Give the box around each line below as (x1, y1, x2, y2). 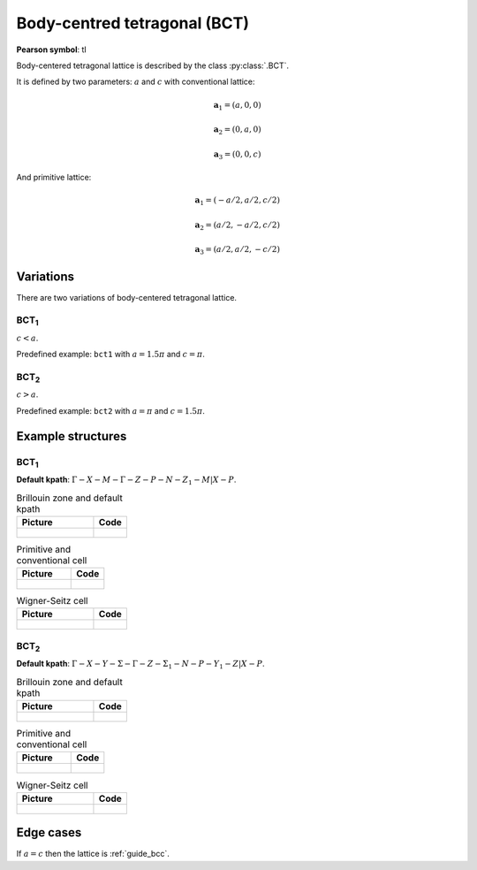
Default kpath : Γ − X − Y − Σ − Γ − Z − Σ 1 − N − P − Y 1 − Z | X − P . (16, 659, 265, 671)
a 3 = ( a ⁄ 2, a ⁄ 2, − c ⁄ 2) (194, 244, 280, 256)
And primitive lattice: (16, 172, 92, 183)
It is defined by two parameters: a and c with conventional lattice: (16, 76, 255, 88)
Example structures (16, 429, 127, 444)
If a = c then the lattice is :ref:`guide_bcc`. (16, 849, 170, 859)
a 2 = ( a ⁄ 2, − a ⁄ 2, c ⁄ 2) (194, 219, 280, 232)
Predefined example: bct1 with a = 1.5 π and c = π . (16, 349, 205, 360)
